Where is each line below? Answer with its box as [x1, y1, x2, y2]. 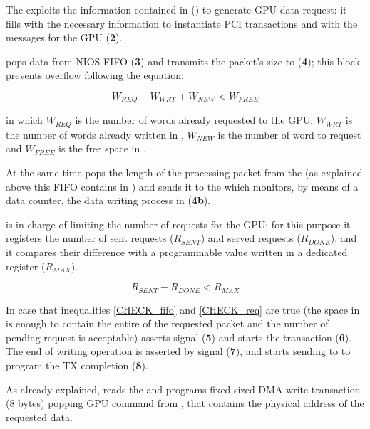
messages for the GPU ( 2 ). [6, 30, 123, 45]
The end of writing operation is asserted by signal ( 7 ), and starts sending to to [6, 344, 351, 359]
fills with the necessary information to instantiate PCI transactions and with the [6, 16, 358, 31]
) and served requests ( [200, 231, 301, 245]
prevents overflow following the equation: [6, 68, 184, 83]
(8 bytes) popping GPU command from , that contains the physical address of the [6, 396, 364, 411]
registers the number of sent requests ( [6, 231, 174, 245]
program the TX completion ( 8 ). [6, 358, 148, 373]
